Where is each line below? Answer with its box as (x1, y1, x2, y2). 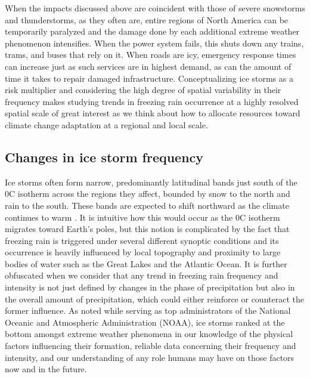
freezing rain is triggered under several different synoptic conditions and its (5, 234, 279, 246)
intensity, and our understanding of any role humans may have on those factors (5, 351, 294, 363)
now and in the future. (5, 363, 87, 375)
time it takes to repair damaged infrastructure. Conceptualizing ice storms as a (5, 72, 293, 84)
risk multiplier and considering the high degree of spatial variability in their (5, 84, 281, 96)
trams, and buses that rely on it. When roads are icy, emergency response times (5, 48, 296, 61)
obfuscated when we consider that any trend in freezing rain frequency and (5, 269, 278, 282)
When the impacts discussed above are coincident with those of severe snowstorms (5, 2, 305, 14)
